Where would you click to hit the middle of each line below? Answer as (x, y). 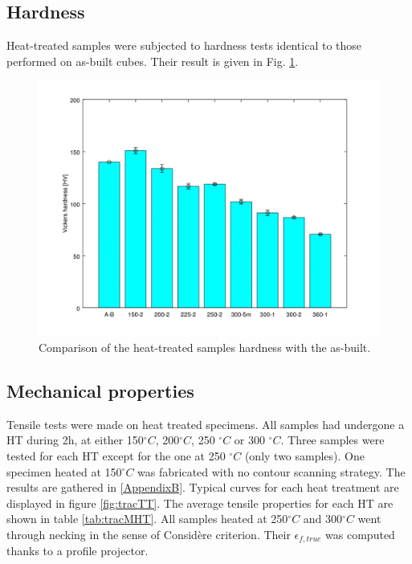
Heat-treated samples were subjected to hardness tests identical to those (184, 45)
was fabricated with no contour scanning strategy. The (271, 471)
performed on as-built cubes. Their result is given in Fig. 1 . (153, 61)
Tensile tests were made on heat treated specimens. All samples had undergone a (206, 424)
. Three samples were (332, 440)
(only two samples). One (304, 455)
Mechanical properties (100, 390)
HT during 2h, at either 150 (75, 440)
